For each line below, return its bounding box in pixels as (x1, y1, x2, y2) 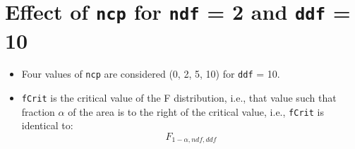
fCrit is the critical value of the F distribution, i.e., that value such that (21, 90, 337, 105)
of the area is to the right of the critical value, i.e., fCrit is (68, 104, 324, 119)
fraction (21, 104, 55, 119)
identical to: (21, 118, 73, 133)
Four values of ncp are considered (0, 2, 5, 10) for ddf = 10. (21, 66, 280, 81)
